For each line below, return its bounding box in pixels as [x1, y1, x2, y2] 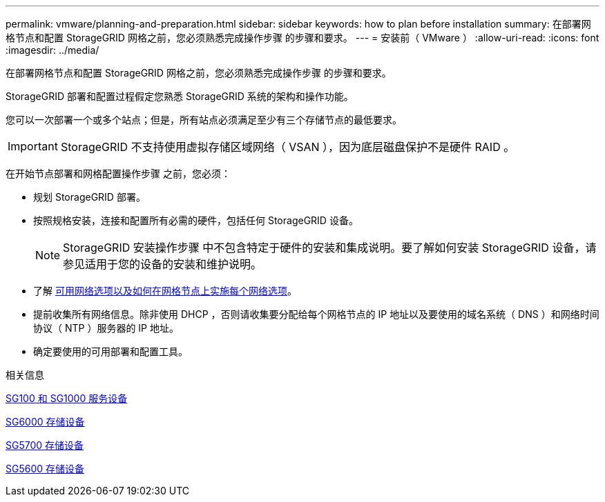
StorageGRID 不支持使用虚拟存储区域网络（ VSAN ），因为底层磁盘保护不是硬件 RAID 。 [60, 140, 515, 154]
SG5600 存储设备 [6, 463, 85, 474]
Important [8, 139, 58, 153]
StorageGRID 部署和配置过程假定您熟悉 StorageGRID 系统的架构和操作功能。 [6, 90, 354, 102]
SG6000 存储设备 [6, 416, 85, 428]
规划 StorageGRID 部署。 [33, 191, 146, 203]
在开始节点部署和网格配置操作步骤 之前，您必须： [6, 168, 231, 179]
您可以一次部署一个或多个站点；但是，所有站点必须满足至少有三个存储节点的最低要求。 [6, 114, 402, 125]
